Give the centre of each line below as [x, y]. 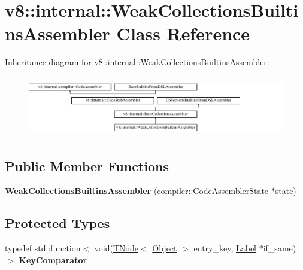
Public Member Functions [87, 166]
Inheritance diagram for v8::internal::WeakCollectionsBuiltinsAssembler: [137, 62]
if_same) [280, 248]
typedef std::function [43, 248]
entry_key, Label [225, 248]
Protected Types [57, 223]
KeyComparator [53, 260]
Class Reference [183, 33]
